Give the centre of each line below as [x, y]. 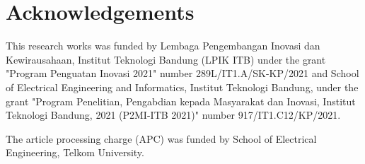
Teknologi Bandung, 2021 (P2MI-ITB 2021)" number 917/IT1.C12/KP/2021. [173, 115]
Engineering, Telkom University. [75, 152]
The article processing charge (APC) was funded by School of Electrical [161, 138]
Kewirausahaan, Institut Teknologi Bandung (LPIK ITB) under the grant [166, 59]
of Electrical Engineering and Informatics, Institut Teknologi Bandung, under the [182, 87]
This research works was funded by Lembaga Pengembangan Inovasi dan [163, 46]
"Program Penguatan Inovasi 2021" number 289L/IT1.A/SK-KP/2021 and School [182, 73]
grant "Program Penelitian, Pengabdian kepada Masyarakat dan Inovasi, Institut [181, 101]
